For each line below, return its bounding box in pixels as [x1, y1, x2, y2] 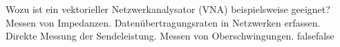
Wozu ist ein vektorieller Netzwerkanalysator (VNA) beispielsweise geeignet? [6, 2, 330, 16]
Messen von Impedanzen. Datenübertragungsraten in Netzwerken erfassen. [6, 15, 321, 29]
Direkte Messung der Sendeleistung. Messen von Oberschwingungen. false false [6, 29, 334, 43]
